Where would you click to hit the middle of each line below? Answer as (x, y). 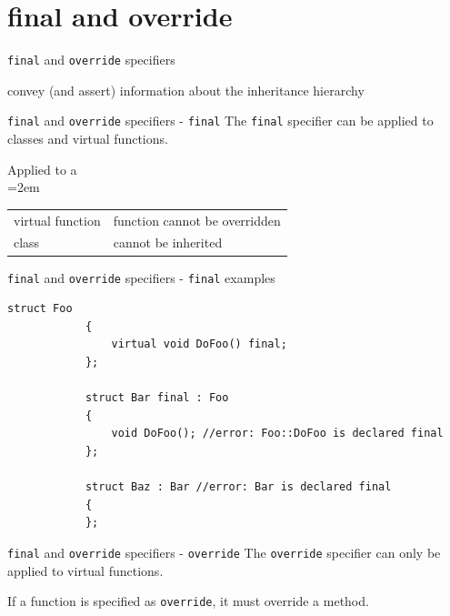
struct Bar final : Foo (157, 398)
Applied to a (42, 169)
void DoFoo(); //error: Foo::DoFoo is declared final (277, 434)
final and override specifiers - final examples (141, 277)
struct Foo (40, 309)
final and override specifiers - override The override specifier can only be (224, 552)
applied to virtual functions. (85, 570)
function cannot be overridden (197, 220)
